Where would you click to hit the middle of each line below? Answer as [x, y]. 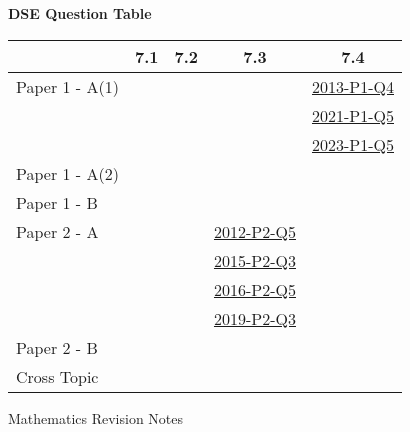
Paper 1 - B [57, 202]
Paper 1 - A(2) [67, 173]
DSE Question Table [80, 13]
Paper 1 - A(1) [67, 86]
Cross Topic [57, 376]
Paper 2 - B [57, 347]
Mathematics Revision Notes [96, 417]
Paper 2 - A [57, 231]
